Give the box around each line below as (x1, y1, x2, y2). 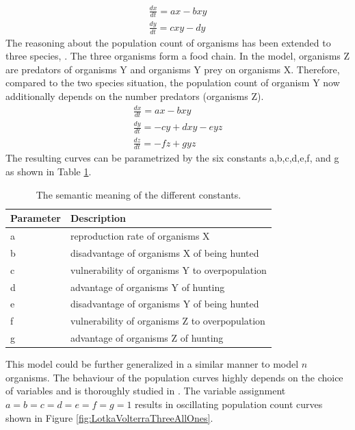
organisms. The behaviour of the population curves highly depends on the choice (5, 370, 343, 384)
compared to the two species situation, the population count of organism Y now (5, 75, 340, 90)
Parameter (10, 211, 61, 225)
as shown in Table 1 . (5, 164, 92, 179)
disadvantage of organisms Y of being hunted (70, 296, 259, 311)
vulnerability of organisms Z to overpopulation (70, 314, 265, 328)
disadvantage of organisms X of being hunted (70, 245, 259, 260)
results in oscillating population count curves (135, 397, 323, 411)
